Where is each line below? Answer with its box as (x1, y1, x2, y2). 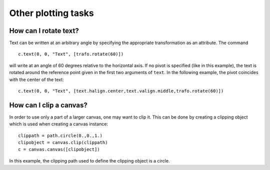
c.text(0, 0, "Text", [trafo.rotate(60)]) (18, 51, 124, 57)
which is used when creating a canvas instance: (9, 121, 108, 127)
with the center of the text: (9, 76, 64, 82)
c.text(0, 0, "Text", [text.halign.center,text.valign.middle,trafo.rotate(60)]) (18, 88, 224, 94)
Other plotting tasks (9, 7, 94, 18)
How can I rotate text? (9, 26, 79, 35)
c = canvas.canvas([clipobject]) (18, 146, 100, 152)
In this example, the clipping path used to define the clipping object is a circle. (9, 157, 170, 163)
